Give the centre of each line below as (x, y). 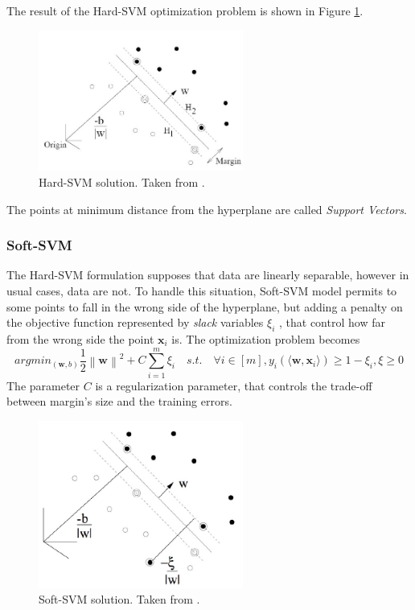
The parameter (43, 385)
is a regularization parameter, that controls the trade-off (234, 385)
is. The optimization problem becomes (266, 339)
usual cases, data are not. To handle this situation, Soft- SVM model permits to (202, 291)
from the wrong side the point (80, 339)
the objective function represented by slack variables (135, 322)
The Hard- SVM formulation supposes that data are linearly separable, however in (208, 275)
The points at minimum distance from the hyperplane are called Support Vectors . (207, 209)
